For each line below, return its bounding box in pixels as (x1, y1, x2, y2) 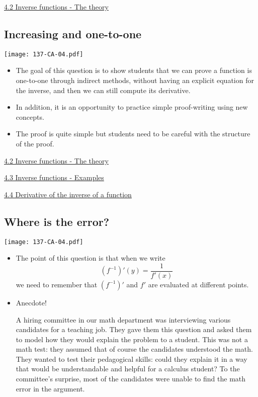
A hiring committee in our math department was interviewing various (16, 314, 231, 325)
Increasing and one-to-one (4, 26, 142, 41)
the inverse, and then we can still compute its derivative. (16, 85, 191, 95)
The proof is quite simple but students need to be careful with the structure (16, 128, 250, 139)
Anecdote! (16, 297, 47, 307)
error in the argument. (16, 383, 85, 393)
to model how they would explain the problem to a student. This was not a (16, 334, 248, 344)
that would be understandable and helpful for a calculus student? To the (16, 363, 240, 374)
